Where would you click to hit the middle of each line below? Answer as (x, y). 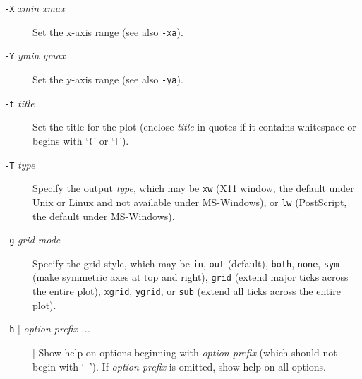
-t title (19, 103)
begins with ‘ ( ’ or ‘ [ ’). (81, 140)
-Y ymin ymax (35, 55)
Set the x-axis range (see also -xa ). (108, 31)
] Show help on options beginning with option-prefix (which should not (185, 352)
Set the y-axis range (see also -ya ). (108, 79)
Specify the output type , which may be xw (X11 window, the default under (193, 188)
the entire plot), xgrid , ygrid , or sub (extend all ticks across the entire (187, 291)
